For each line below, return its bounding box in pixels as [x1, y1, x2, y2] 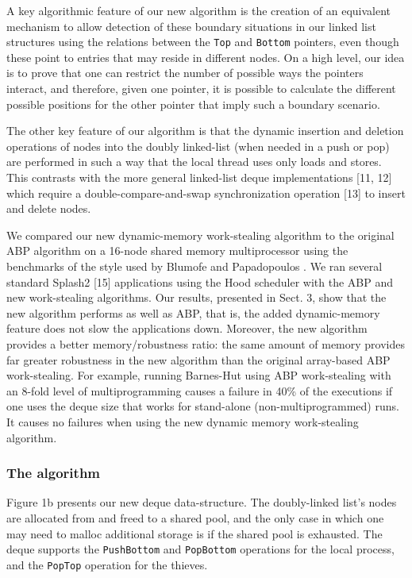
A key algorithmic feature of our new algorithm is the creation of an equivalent [6, 2, 391, 18]
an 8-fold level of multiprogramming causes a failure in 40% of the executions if [6, 382, 393, 399]
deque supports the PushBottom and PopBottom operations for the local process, [6, 541, 395, 557]
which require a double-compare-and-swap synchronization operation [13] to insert [6, 184, 406, 201]
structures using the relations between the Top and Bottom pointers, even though [6, 33, 399, 50]
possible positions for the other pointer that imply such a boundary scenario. [6, 95, 380, 112]
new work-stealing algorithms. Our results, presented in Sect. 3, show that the [6, 289, 387, 306]
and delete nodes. [6, 200, 91, 217]
